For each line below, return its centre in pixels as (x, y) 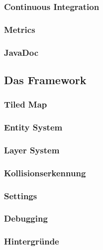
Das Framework (45, 79)
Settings (21, 195)
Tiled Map (26, 104)
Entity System (33, 127)
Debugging (26, 218)
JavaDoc (21, 52)
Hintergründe (32, 241)
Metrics (20, 29)
